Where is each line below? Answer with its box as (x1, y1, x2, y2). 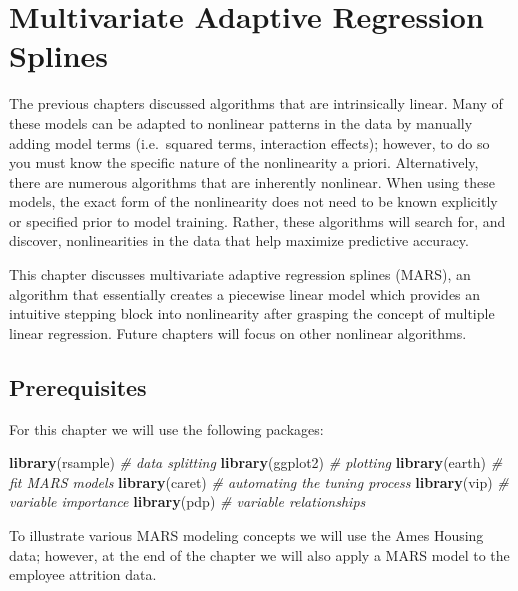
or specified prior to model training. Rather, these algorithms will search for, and (9, 210, 506, 231)
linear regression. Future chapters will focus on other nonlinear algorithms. (9, 322, 467, 343)
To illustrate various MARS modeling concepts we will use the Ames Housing (9, 525, 484, 546)
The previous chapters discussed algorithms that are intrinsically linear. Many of (9, 93, 503, 114)
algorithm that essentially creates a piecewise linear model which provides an (9, 283, 481, 304)
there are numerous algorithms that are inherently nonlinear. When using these (9, 171, 495, 192)
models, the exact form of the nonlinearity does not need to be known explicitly (9, 191, 498, 212)
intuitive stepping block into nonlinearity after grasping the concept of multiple (9, 303, 495, 324)
